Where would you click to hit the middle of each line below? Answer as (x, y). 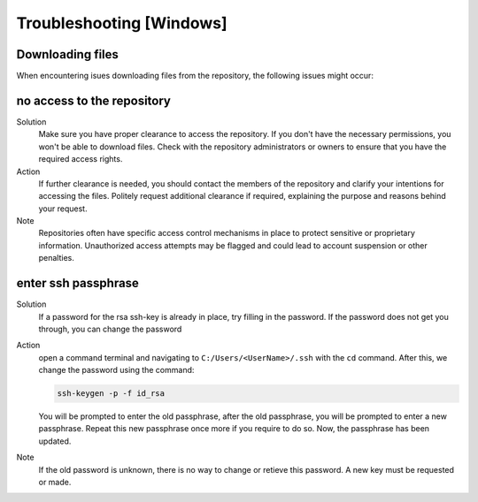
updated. (55, 441)
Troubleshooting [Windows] (122, 23)
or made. (55, 483)
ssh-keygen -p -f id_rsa (111, 394)
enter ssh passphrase (77, 283)
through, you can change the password (110, 329)
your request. (63, 209)
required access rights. (81, 159)
